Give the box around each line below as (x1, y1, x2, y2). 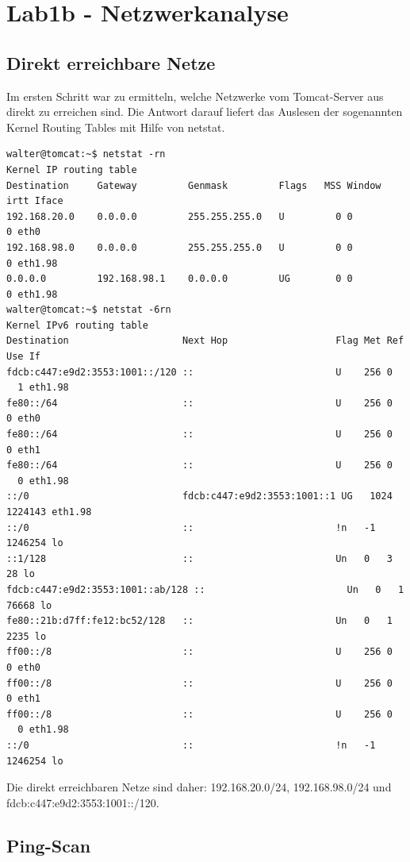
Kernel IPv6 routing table (6, 319, 148, 331)
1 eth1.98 (17, 382, 69, 394)
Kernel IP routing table (6, 164, 137, 175)
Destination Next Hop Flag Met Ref (6, 335, 404, 347)
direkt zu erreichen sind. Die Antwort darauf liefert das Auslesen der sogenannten (6, 103, 403, 120)
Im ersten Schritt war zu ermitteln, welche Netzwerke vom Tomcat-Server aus (6, 87, 384, 104)
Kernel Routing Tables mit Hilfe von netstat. (6, 118, 225, 135)
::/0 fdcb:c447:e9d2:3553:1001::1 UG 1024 (6, 491, 393, 502)
